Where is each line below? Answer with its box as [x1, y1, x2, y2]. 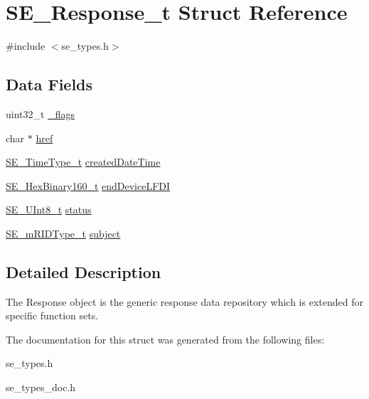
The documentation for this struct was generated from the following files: [6, 331, 325, 346]
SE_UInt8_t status [6, 202, 92, 217]
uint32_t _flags [6, 106, 75, 121]
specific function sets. [6, 308, 99, 323]
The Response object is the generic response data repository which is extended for [6, 294, 363, 309]
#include [6, 38, 46, 53]
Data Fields [6, 73, 93, 95]
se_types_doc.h [6, 380, 76, 395]
